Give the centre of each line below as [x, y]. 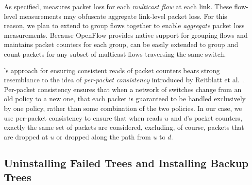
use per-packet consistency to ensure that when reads [83, 117]
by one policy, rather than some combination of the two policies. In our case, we [123, 108]
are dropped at [26, 136]
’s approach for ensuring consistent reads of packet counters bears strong [112, 70]
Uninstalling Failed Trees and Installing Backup [126, 162]
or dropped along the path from [104, 136]
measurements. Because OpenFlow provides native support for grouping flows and [126, 35]
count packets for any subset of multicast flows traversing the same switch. [115, 54]
